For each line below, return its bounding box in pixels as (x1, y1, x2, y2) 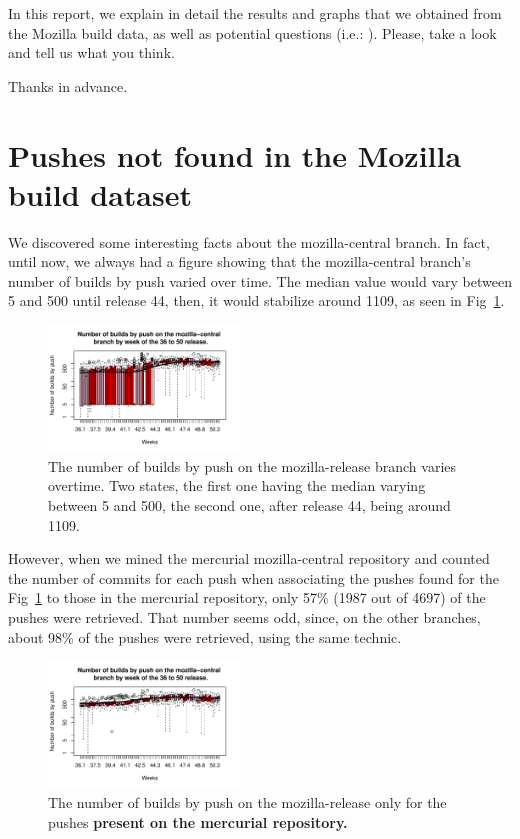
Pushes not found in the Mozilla (8, 134, 462, 175)
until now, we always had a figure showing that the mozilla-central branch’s (8, 251, 471, 272)
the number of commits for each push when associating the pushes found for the (8, 567, 499, 588)
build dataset (8, 173, 192, 214)
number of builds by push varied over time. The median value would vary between (8, 270, 512, 291)
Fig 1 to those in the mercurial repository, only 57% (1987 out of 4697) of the (8, 587, 486, 608)
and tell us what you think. (8, 42, 175, 63)
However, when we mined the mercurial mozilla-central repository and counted (8, 548, 490, 569)
